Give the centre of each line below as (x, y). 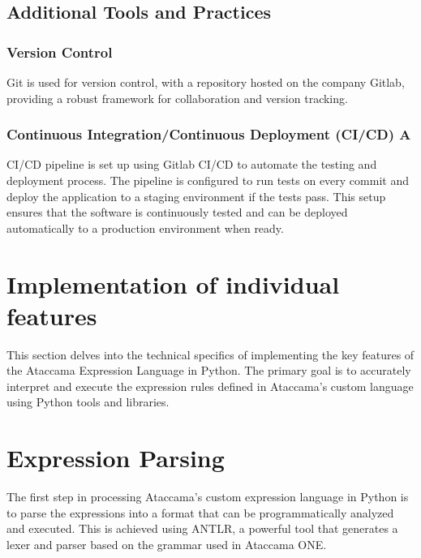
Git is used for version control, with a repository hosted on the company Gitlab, (206, 82)
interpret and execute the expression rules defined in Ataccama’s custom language (210, 386)
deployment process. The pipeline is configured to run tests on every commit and (208, 180)
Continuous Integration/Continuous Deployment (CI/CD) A (209, 134)
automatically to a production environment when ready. (145, 227)
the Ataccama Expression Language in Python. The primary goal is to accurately (209, 370)
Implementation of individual (173, 283)
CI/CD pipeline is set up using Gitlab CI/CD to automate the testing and (192, 164)
